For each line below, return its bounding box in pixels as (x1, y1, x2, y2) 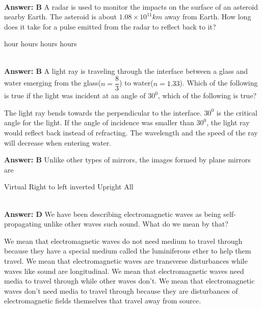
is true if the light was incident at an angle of (4, 90, 146, 101)
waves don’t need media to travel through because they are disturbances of (4, 285, 238, 296)
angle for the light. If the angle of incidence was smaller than (4, 117, 194, 128)
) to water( (119, 77, 153, 88)
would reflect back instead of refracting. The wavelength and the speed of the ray (4, 127, 258, 137)
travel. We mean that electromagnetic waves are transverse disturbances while (4, 255, 248, 266)
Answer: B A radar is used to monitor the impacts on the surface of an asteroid (4, 1, 258, 12)
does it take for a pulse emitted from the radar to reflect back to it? (4, 21, 216, 32)
